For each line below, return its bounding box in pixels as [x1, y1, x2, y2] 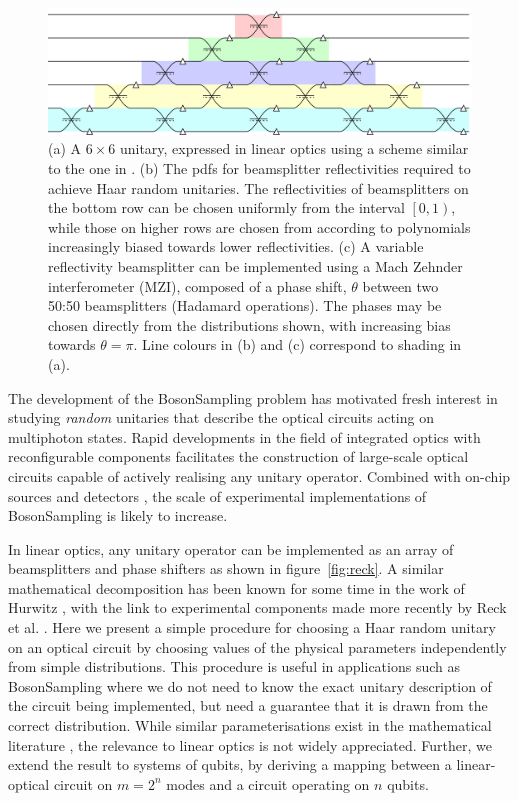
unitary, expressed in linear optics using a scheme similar [119, 138, 469, 159]
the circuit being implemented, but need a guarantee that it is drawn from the [8, 695, 488, 716]
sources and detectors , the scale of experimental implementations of [8, 485, 427, 506]
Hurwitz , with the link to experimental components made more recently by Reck [8, 597, 507, 618]
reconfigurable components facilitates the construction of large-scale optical [8, 446, 469, 467]
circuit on [53, 773, 113, 794]
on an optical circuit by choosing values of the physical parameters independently [8, 636, 507, 657]
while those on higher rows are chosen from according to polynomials [48, 216, 471, 237]
